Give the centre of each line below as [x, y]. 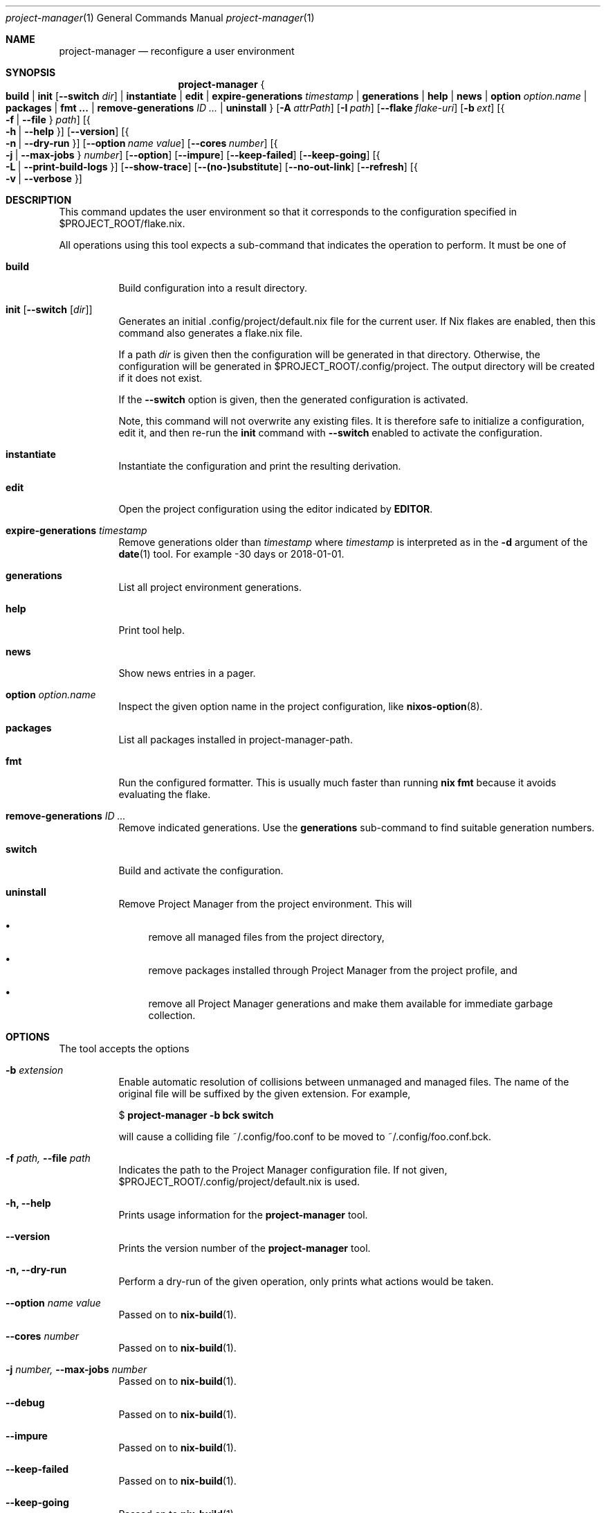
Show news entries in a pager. [187, 673]
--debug [25, 1403]
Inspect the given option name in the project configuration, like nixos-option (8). [301, 706]
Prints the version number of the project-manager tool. [245, 1248]
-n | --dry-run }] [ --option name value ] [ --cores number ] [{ [142, 143]
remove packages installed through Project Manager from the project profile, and [333, 970]
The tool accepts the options [124, 1049]
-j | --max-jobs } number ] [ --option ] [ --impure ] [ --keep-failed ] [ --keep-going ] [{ [193, 155]
